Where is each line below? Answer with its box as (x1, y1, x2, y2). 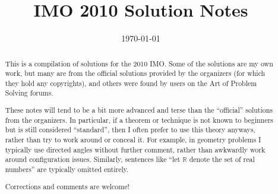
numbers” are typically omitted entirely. (5, 164, 129, 174)
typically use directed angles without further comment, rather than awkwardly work (5, 144, 266, 154)
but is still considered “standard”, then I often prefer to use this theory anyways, (5, 125, 255, 135)
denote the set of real (189, 154, 255, 164)
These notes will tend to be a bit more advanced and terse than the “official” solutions (5, 105, 273, 115)
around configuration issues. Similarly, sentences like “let (5, 154, 181, 164)
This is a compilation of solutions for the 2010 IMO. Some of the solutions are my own (5, 58, 273, 68)
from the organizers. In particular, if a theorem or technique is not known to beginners (5, 115, 273, 125)
